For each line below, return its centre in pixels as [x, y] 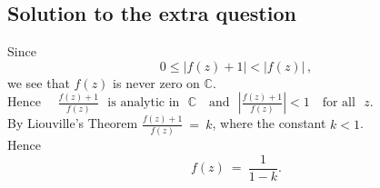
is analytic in [144, 103]
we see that [39, 82]
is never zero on [156, 82]
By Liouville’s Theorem [73, 123]
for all [339, 103]
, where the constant [269, 123]
